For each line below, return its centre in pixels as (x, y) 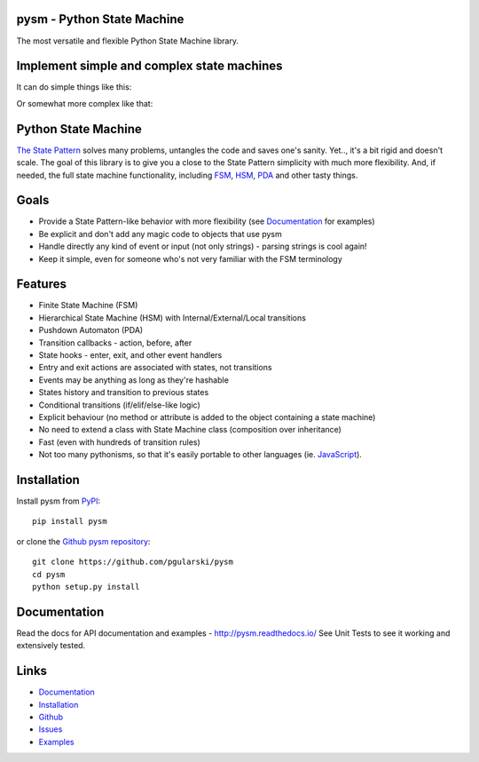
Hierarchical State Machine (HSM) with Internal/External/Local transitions (172, 317)
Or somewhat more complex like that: (85, 103)
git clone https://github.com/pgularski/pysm (133, 562)
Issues (51, 729)
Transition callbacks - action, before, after (115, 343)
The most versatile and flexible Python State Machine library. (128, 41)
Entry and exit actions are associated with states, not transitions (155, 368)
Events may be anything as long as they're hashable (134, 380)
